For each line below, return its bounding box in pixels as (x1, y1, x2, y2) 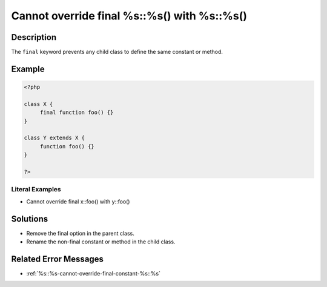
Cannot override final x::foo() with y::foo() (26, 197, 130, 205)
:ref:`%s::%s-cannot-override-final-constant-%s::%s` (26, 269, 160, 277)
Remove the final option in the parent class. (26, 229, 134, 237)
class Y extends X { (24, 134, 85, 142)
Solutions (11, 214, 48, 224)
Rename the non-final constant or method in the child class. (26, 238, 176, 245)
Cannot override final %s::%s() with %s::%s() (11, 9, 248, 22)
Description (11, 32, 57, 42)
